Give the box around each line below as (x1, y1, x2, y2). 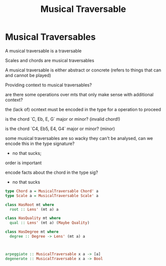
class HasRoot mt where (5, 202, 55, 207)
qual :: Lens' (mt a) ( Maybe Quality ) (9, 220, 90, 225)
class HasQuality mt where (5, 216, 61, 221)
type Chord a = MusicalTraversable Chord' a (5, 189, 99, 194)
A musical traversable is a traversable (5, 48, 82, 54)
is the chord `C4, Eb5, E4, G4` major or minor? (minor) (5, 126, 115, 132)
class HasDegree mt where (5, 229, 58, 234)
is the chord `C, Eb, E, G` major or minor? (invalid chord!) (5, 116, 120, 122)
